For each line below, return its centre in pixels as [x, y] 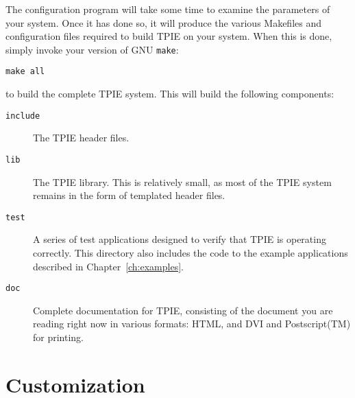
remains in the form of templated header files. [129, 195]
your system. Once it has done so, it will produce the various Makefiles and [164, 22]
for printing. [59, 337]
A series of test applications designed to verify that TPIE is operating [180, 239]
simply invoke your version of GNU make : [92, 49]
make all [25, 72]
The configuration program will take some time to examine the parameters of [168, 9]
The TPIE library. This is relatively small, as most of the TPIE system [182, 182]
